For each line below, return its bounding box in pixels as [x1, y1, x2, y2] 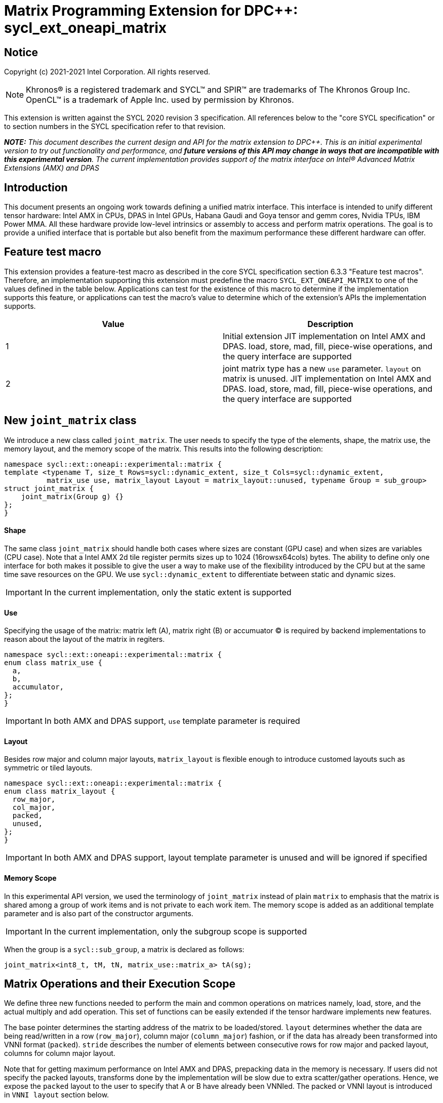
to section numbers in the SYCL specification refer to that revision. [4, 122, 226, 131]
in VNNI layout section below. [4, 1090, 109, 1099]
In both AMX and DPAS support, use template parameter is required [44, 716, 300, 726]
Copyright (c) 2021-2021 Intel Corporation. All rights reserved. [4, 67, 211, 76]
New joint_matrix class [4, 414, 137, 427]
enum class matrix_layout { [4, 787, 115, 796]
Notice [4, 46, 38, 59]
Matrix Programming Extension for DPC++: [4, 2, 298, 19]
